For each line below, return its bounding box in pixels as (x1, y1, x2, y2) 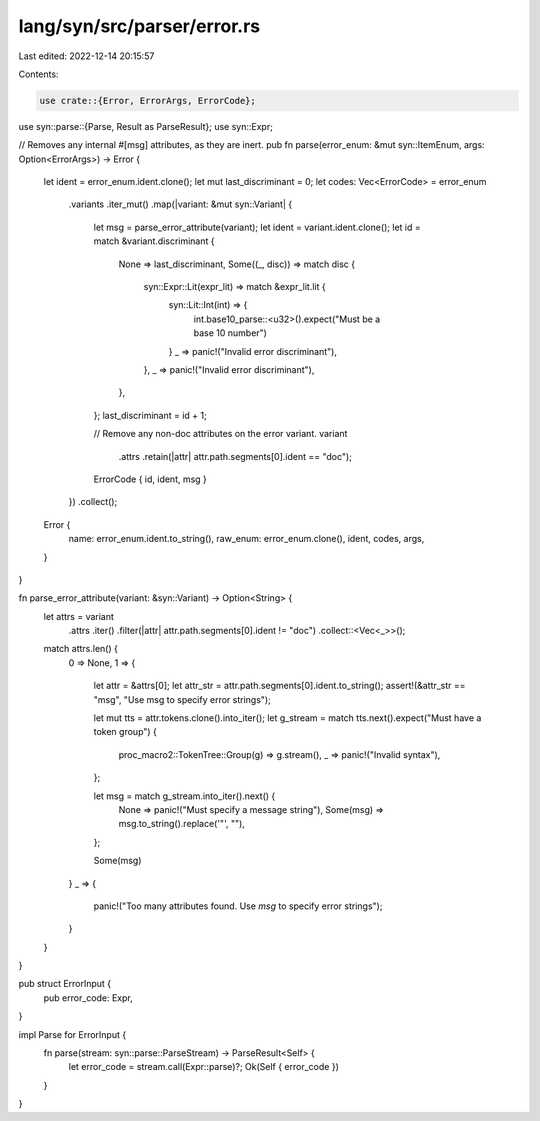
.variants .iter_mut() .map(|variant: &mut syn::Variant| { (68, 198, 293, 210)
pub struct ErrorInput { (18, 978, 112, 990)
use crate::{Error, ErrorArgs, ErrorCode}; (39, 95, 257, 106)
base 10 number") (193, 327, 267, 339)
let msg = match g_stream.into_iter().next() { (93, 790, 276, 802)
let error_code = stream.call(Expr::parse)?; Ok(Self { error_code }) (68, 1061, 339, 1073)
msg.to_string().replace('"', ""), (118, 818, 245, 830)
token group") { (93, 726, 157, 738)
